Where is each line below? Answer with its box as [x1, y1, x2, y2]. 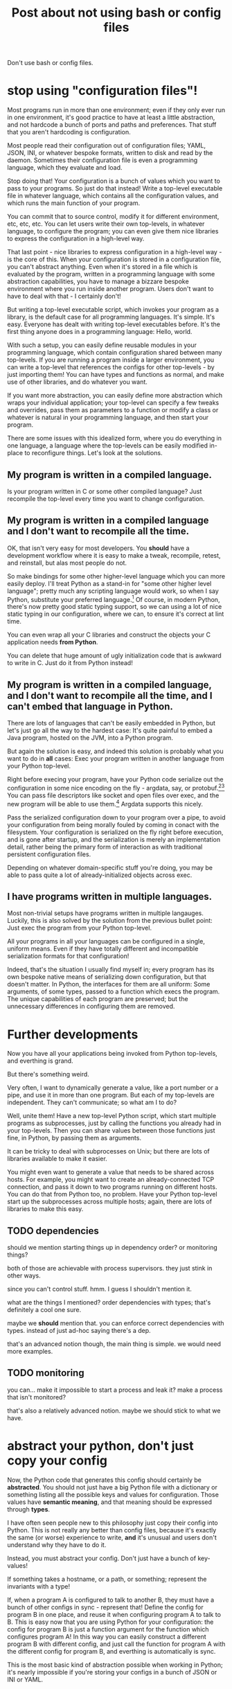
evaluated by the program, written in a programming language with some [7, 270, 215, 278]
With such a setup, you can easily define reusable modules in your [7, 341, 197, 349]
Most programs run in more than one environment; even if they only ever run [7, 106, 226, 114]
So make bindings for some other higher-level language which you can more [7, 572, 226, 580]
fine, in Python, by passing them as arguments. [7, 1134, 142, 1142]
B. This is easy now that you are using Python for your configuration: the [7, 1618, 214, 1626]
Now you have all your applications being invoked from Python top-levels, [7, 1050, 218, 1058]
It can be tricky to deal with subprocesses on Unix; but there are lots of [7, 1147, 210, 1156]
